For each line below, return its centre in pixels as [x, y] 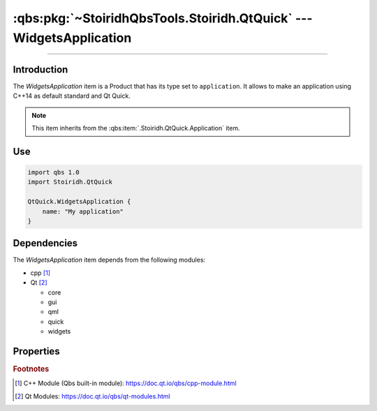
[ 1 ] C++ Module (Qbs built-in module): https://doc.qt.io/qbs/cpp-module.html [126, 383]
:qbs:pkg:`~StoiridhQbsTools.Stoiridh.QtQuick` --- [163, 18]
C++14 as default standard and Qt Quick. [72, 96]
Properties [36, 351]
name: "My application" [83, 211]
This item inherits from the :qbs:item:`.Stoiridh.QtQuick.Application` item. [136, 128]
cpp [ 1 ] [40, 273]
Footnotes [31, 369]
